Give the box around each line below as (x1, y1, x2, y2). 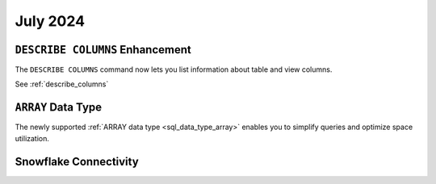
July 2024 (15, 12, 85, 30)
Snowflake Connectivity (15, 154, 139, 169)
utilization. (15, 133, 50, 143)
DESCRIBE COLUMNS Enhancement (15, 43, 191, 56)
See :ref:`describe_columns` (15, 79, 109, 89)
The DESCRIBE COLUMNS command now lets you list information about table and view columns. (15, 65, 333, 74)
